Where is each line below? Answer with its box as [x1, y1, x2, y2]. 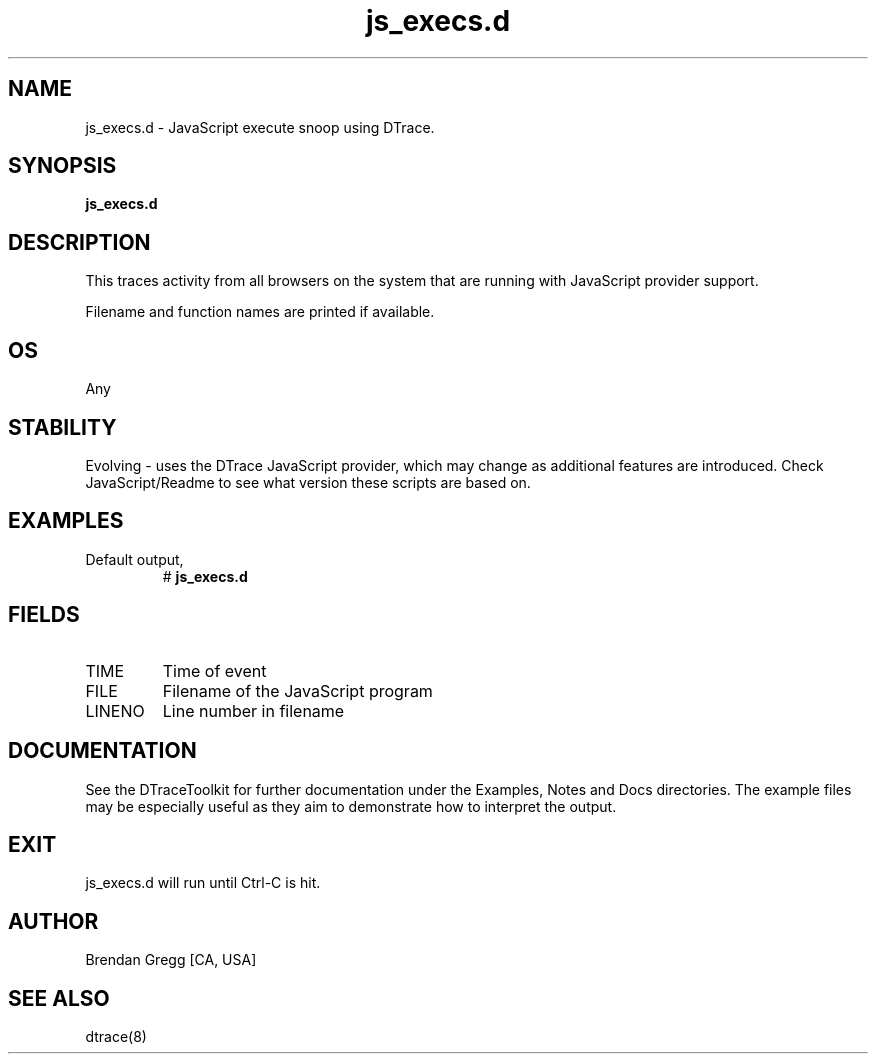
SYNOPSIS [8, 153, 117, 179]
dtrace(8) [85, 1028, 147, 1046]
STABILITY [8, 414, 117, 440]
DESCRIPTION [8, 229, 151, 255]
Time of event [162, 660, 267, 681]
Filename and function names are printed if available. [85, 303, 435, 321]
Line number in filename [162, 700, 345, 721]
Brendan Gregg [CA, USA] [85, 951, 257, 969]
